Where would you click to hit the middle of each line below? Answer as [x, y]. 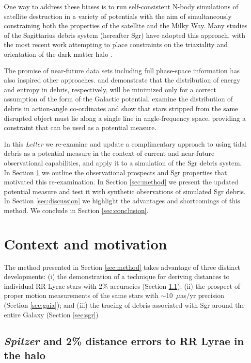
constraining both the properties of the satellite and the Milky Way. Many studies [126, 25]
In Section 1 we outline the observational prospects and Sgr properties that [116, 172]
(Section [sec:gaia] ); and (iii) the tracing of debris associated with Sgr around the [124, 305]
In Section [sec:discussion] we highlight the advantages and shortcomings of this [122, 201]
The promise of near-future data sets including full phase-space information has [122, 70]
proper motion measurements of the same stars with [81, 295]
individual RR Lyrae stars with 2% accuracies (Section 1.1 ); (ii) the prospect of [122, 286]
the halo [25, 355]
